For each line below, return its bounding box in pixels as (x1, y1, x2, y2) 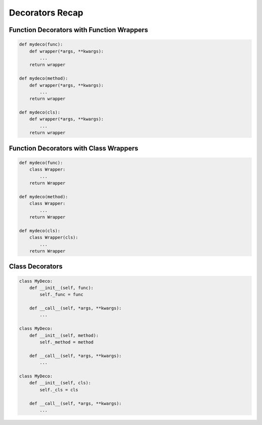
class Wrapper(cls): (29, 235, 79, 240)
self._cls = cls (39, 387, 79, 392)
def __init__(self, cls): (29, 380, 91, 386)
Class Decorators (9, 262, 63, 271)
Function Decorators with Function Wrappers (9, 26, 148, 34)
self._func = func (39, 292, 83, 297)
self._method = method (39, 340, 94, 345)
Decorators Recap (9, 7, 83, 18)
